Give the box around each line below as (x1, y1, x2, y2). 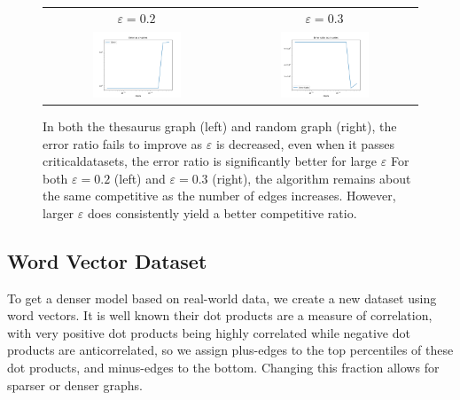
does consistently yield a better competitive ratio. (87, 203, 357, 222)
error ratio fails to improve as (43, 134, 203, 153)
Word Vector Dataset (7, 247, 207, 274)
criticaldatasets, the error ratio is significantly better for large (43, 152, 378, 170)
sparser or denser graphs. (7, 375, 143, 394)
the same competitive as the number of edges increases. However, (43, 186, 396, 205)
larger (43, 203, 74, 222)
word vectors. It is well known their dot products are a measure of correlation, (7, 306, 433, 325)
